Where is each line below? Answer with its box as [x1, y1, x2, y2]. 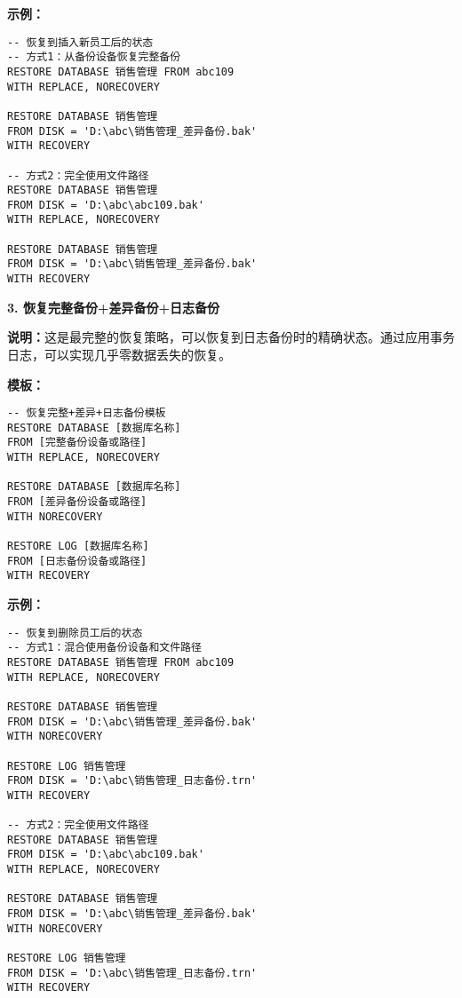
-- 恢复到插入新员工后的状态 [7, 36, 154, 49]
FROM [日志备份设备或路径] [7, 554, 147, 567]
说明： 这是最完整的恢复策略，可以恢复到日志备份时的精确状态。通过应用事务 [7, 328, 455, 346]
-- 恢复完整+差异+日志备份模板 [7, 407, 166, 420]
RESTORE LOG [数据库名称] [7, 540, 149, 553]
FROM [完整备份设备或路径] [7, 436, 147, 449]
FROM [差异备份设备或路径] [7, 495, 147, 509]
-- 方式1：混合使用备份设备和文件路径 [7, 641, 202, 654]
